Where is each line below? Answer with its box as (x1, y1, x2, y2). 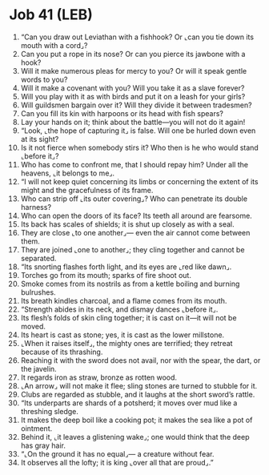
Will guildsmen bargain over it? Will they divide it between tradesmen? (20, 100, 252, 110)
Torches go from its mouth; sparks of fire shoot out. (20, 270, 191, 280)
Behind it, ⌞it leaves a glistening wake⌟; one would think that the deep (20, 432, 250, 441)
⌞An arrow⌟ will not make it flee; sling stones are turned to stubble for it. (20, 380, 258, 390)
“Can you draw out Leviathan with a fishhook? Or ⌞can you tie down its (20, 32, 255, 42)
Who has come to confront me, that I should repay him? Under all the (20, 159, 249, 169)
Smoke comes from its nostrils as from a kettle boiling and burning (20, 279, 240, 288)
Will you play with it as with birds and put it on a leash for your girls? (20, 91, 246, 101)
